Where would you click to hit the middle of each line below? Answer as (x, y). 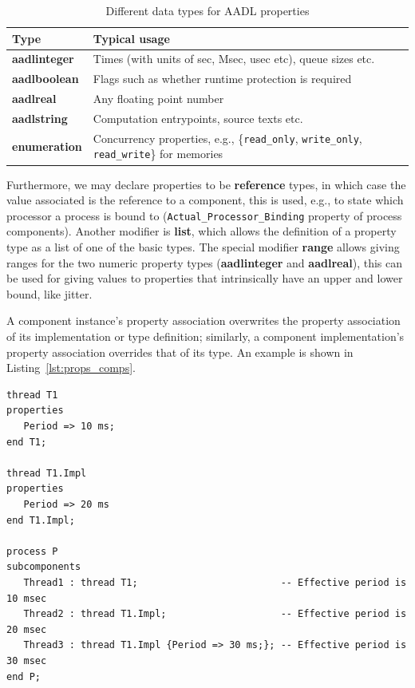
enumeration (47, 146)
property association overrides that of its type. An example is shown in (180, 352)
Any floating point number (158, 99)
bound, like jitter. (49, 293)
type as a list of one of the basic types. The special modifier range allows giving (203, 247)
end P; (24, 676)
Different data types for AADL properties (207, 10)
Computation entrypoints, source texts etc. (198, 118)
